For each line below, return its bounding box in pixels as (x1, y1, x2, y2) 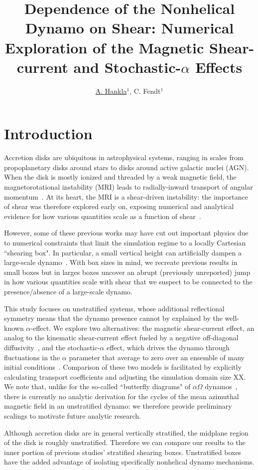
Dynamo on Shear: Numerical (25, 17, 234, 38)
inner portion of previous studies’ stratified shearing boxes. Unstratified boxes (4, 447, 242, 457)
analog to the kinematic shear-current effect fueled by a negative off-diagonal (4, 332, 239, 343)
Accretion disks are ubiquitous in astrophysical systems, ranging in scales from (4, 152, 244, 163)
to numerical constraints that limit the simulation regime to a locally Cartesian (4, 237, 246, 247)
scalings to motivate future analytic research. (4, 411, 141, 421)
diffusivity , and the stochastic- (4, 342, 100, 352)
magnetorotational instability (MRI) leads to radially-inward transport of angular (4, 182, 253, 192)
